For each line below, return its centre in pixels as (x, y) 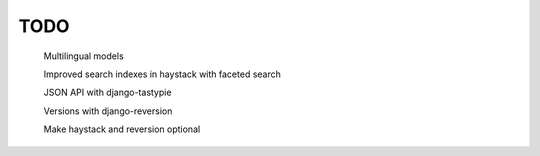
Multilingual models (83, 56)
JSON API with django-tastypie (107, 92)
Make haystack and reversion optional (122, 129)
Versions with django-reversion (108, 111)
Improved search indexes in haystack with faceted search (162, 74)
